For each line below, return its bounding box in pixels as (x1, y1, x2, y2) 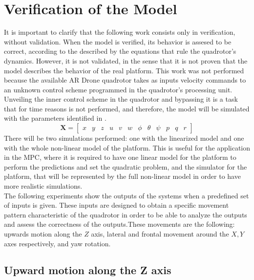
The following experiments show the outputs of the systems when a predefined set (4, 190, 249, 200)
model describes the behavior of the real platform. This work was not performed (4, 65, 244, 75)
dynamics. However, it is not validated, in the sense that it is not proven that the (4, 55, 248, 65)
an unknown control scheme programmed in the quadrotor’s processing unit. (4, 84, 233, 94)
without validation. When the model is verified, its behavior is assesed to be (4, 36, 232, 46)
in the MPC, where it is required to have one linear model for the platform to (4, 152, 236, 162)
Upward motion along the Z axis (4, 262, 171, 277)
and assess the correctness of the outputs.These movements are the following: (4, 219, 235, 229)
